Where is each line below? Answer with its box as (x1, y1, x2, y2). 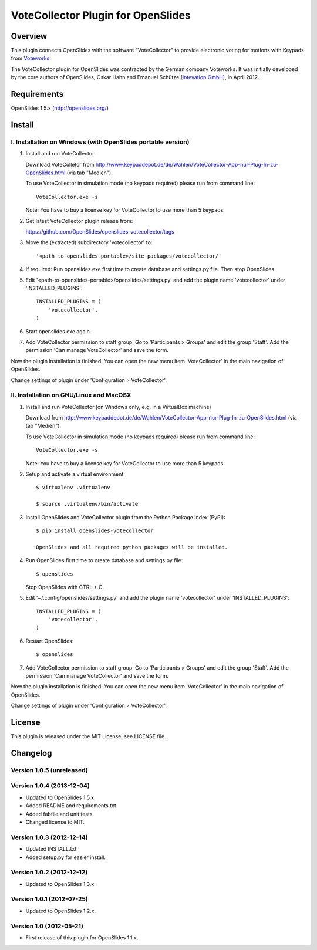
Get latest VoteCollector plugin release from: (25, 217, 133, 224)
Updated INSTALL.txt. (25, 846, 79, 853)
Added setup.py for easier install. (25, 854, 106, 861)
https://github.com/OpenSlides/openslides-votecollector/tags (25, 228, 174, 235)
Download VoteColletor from (25, 161, 95, 168)
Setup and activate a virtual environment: (25, 470, 126, 478)
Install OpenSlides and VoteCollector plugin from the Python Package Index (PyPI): (25, 513, 225, 520)
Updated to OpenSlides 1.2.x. (25, 907, 96, 914)
